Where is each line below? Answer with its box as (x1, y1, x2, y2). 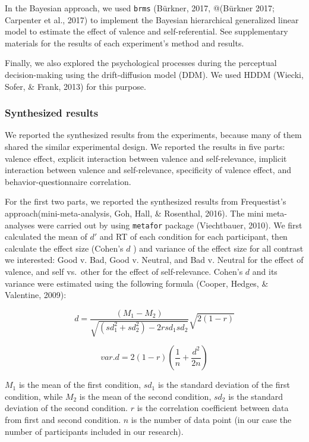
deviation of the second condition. (5, 402, 128, 414)
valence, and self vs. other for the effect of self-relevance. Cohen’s (5, 265, 243, 278)
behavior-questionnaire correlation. (5, 175, 131, 187)
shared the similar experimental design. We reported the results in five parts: (5, 140, 285, 153)
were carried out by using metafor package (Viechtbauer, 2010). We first (37, 218, 302, 231)
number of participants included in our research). (5, 425, 184, 437)
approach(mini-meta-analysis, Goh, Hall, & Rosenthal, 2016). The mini (5, 207, 264, 219)
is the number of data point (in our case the (131, 413, 292, 426)
